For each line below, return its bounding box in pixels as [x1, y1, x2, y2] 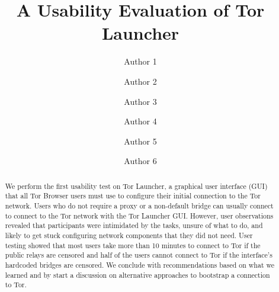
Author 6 [124, 155, 157, 167]
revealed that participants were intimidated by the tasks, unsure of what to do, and [5, 220, 263, 230]
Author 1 [124, 55, 157, 68]
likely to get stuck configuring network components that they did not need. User [5, 230, 253, 240]
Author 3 [124, 95, 157, 107]
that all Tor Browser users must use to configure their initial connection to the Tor [5, 191, 261, 201]
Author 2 [124, 75, 157, 87]
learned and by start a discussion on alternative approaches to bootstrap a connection [5, 269, 270, 280]
